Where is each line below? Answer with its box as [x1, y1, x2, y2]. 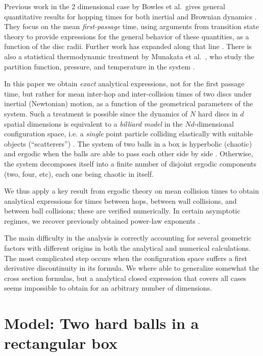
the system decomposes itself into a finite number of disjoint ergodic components [4, 158, 257, 169]
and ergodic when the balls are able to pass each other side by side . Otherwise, [4, 148, 253, 159]
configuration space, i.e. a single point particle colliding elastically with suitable [4, 128, 253, 139]
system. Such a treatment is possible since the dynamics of [4, 108, 188, 118]
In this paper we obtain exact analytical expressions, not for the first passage [4, 78, 245, 89]
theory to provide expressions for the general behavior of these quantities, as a [4, 31, 249, 41]
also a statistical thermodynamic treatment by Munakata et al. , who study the [4, 51, 254, 61]
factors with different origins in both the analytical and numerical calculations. [4, 243, 251, 253]
